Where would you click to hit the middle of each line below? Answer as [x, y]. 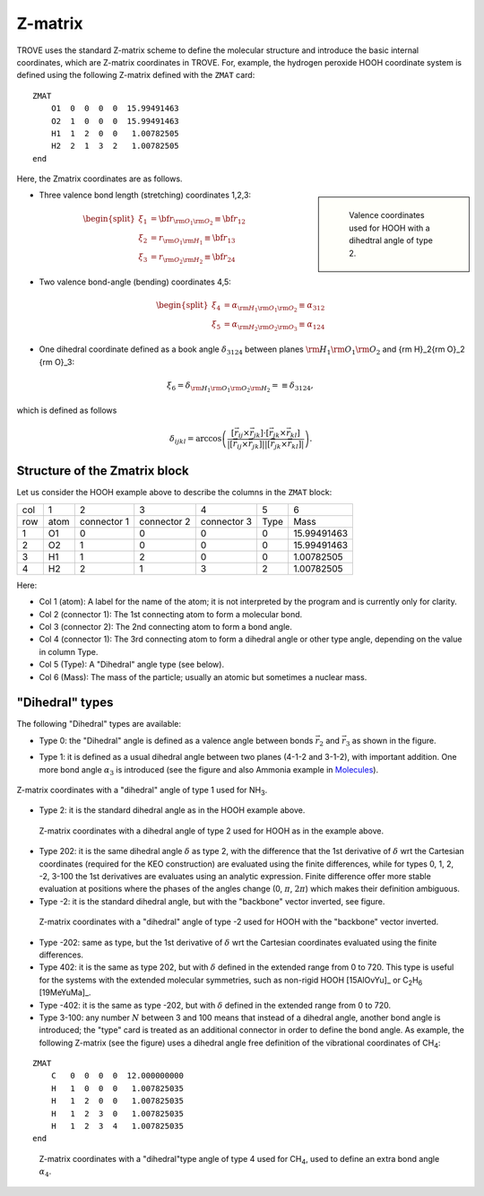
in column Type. [69, 651]
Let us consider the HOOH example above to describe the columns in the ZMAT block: [174, 493]
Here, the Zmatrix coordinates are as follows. [99, 179]
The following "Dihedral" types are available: [99, 724]
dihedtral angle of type [391, 240]
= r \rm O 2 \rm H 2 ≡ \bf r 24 [193, 259]
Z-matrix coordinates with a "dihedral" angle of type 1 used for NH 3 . [142, 791]
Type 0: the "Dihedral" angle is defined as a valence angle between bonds [176, 740]
